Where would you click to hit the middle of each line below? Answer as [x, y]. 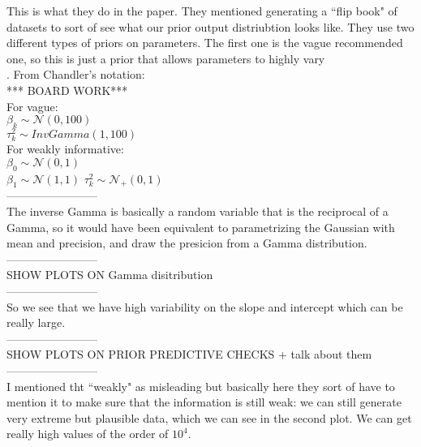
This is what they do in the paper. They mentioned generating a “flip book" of [202, 11]
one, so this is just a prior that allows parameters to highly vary [166, 58]
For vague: [32, 106]
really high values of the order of [88, 434]
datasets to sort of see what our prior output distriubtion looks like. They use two [210, 26]
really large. [36, 322]
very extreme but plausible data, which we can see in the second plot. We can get [209, 417]
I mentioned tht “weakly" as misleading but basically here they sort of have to [201, 386]
